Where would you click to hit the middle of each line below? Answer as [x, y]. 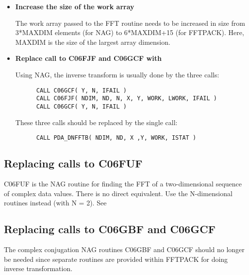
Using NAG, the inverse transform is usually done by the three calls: [117, 74]
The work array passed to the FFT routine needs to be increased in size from [130, 23]
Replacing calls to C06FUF [73, 163]
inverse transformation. [38, 268]
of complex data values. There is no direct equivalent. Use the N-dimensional [118, 193]
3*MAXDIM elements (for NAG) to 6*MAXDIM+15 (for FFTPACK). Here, [130, 32]
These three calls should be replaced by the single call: [96, 122]
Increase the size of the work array [75, 6]
